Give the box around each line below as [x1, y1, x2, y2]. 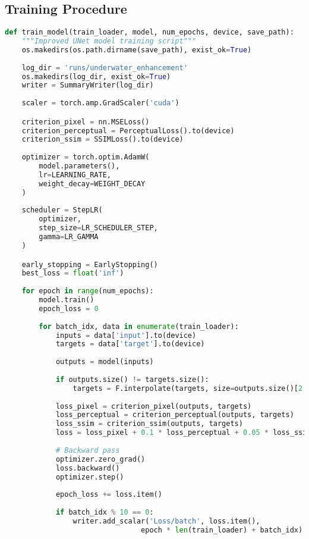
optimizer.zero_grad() [55, 455, 146, 463]
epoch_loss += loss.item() [55, 490, 162, 499]
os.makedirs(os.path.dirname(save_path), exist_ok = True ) [21, 45, 252, 54]
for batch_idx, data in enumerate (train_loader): [39, 322, 239, 331]
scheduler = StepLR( [21, 206, 103, 215]
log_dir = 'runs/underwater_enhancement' [21, 63, 188, 72]
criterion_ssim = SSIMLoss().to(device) [21, 135, 184, 144]
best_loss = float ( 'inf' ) [21, 269, 124, 278]
